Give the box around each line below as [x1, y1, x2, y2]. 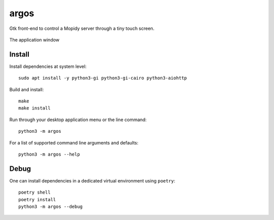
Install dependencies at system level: [9, 63, 87, 69]
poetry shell [18, 190, 51, 195]
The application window [9, 36, 60, 43]
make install [18, 105, 51, 111]
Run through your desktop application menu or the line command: [9, 117, 147, 123]
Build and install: [9, 86, 44, 92]
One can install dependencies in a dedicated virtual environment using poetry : [9, 177, 176, 184]
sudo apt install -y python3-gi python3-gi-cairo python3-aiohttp [18, 75, 187, 81]
